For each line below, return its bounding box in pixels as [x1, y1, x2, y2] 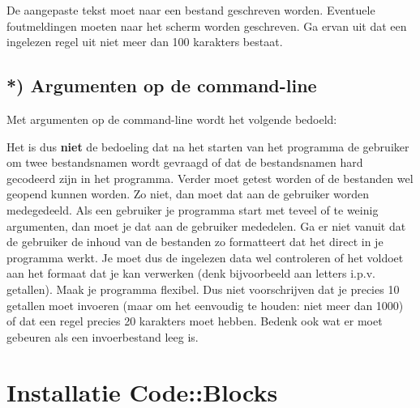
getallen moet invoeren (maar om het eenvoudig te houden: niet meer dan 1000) [6, 296, 404, 313]
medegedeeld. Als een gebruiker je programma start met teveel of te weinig [6, 201, 379, 218]
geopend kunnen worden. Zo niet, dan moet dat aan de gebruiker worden [6, 185, 370, 202]
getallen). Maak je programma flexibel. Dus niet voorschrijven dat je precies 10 [6, 280, 400, 297]
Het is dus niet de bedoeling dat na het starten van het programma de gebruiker [6, 138, 409, 155]
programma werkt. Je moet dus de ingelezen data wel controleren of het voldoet [6, 249, 404, 266]
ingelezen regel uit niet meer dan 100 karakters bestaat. [6, 33, 283, 50]
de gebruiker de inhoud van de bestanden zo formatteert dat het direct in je [6, 233, 384, 250]
